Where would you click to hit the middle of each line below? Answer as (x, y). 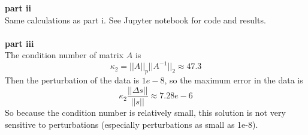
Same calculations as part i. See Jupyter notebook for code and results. (135, 19)
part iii (19, 43)
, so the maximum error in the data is (234, 80)
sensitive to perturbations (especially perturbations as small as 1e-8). (132, 124)
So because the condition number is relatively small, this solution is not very (145, 112)
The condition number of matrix (64, 55)
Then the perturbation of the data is (72, 80)
